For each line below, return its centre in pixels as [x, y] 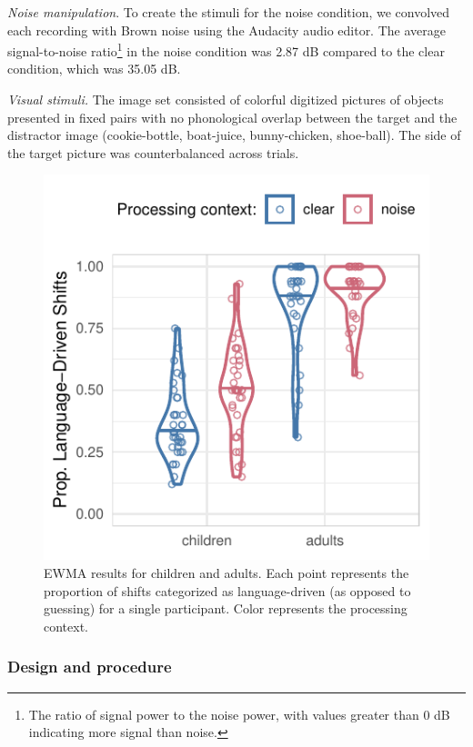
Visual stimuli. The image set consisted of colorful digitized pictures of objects [226, 100]
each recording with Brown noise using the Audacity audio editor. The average [226, 30]
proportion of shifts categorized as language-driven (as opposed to [227, 590]
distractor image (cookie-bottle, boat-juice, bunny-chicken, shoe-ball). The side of [234, 135]
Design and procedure [90, 667]
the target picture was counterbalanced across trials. [153, 152]
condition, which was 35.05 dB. [94, 69]
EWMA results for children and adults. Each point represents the [226, 573]
